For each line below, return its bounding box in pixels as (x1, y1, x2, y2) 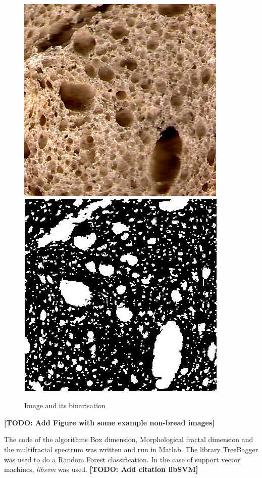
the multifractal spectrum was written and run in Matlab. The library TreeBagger (4, 444, 258, 454)
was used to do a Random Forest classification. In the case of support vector (4, 454, 240, 464)
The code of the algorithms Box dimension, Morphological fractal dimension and (4, 434, 253, 445)
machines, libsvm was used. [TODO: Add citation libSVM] (4, 464, 198, 474)
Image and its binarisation (24, 400, 106, 411)
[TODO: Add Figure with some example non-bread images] (4, 417, 215, 427)
